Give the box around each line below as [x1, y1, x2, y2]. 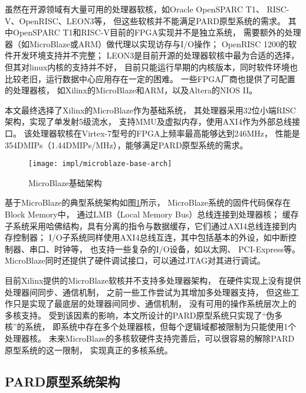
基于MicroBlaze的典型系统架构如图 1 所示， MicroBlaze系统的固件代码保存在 [5, 196, 291, 209]
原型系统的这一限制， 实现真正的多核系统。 [5, 343, 173, 356]
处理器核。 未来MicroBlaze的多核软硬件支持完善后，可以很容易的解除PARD [5, 332, 295, 344]
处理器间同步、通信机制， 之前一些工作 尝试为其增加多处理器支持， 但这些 [5, 285, 291, 298]
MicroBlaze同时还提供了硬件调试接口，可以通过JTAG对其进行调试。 [5, 254, 265, 267]
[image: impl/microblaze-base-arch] [28, 160, 172, 168]
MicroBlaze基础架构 [28, 176, 102, 189]
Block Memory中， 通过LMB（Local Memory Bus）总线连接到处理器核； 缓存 [5, 207, 299, 220]
